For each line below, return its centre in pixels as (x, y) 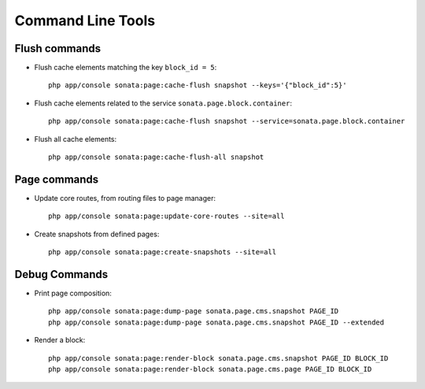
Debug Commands (61, 274)
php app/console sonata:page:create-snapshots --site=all (163, 252)
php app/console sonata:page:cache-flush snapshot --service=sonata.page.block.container (227, 121)
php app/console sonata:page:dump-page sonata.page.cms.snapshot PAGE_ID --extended (216, 322)
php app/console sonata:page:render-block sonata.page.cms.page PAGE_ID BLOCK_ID (210, 369)
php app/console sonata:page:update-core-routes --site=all (166, 216)
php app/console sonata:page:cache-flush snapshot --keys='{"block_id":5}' (198, 85)
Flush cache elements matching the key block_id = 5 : (126, 68)
